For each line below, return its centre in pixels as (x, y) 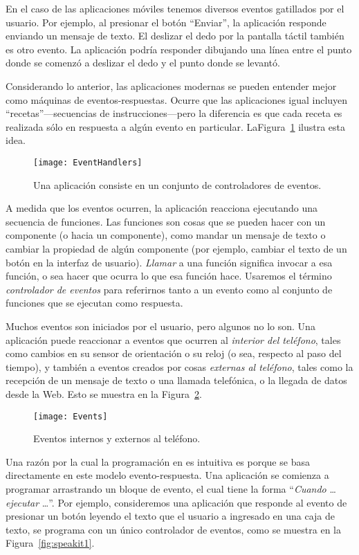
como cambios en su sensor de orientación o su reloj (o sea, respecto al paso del (174, 353)
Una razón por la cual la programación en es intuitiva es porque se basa (158, 461)
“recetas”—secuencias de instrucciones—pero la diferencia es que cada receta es (174, 113)
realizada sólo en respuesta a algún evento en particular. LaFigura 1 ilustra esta (176, 126)
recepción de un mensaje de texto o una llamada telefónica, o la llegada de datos (176, 380)
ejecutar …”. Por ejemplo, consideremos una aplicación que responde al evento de (176, 502)
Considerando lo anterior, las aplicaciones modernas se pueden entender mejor (171, 85)
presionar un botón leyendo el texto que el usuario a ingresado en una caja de (171, 516)
